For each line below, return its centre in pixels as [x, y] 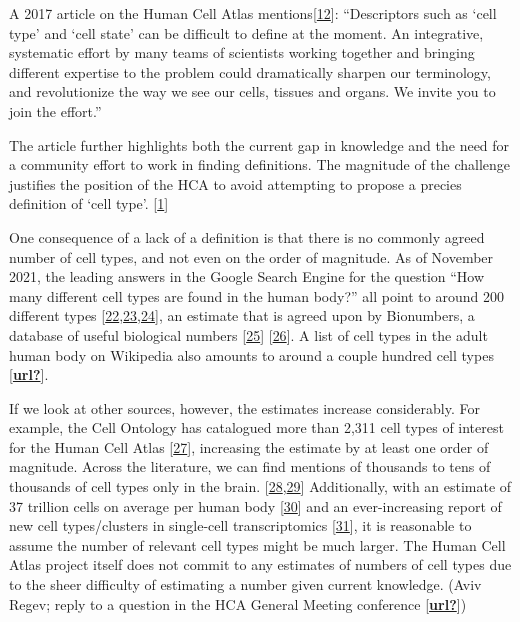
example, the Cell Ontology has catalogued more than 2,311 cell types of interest [256, 427]
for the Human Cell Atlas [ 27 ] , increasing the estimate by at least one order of [249, 446]
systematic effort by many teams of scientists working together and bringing [242, 52]
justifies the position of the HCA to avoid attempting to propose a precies [235, 183]
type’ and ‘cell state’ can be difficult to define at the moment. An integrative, [246, 32]
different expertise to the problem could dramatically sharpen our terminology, [250, 71]
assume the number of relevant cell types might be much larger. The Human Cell [257, 544]
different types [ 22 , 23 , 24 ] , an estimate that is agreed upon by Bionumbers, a [242, 315]
